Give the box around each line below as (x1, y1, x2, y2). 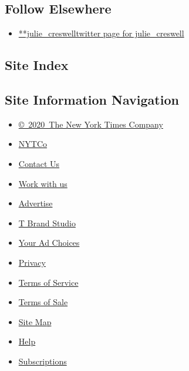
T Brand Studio (18, 216, 76, 229)
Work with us (18, 177, 67, 189)
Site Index (5, 56, 69, 74)
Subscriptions (18, 355, 67, 367)
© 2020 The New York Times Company (18, 118, 163, 130)
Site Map (18, 315, 52, 327)
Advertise (18, 197, 53, 209)
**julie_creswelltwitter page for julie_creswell (18, 27, 184, 39)
